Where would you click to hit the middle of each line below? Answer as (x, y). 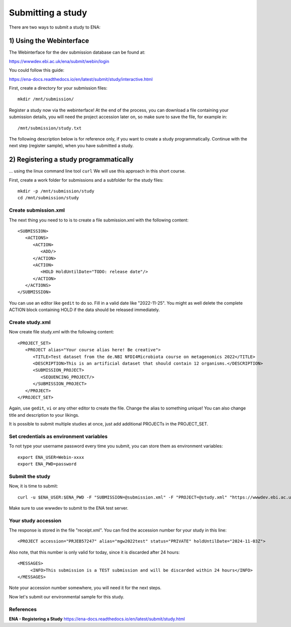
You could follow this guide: (37, 70)
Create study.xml (30, 322)
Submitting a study (48, 13)
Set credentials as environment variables (58, 436)
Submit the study (30, 476)
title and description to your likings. (44, 415)
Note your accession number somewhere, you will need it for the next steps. (85, 588)
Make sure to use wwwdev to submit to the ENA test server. (69, 508)
